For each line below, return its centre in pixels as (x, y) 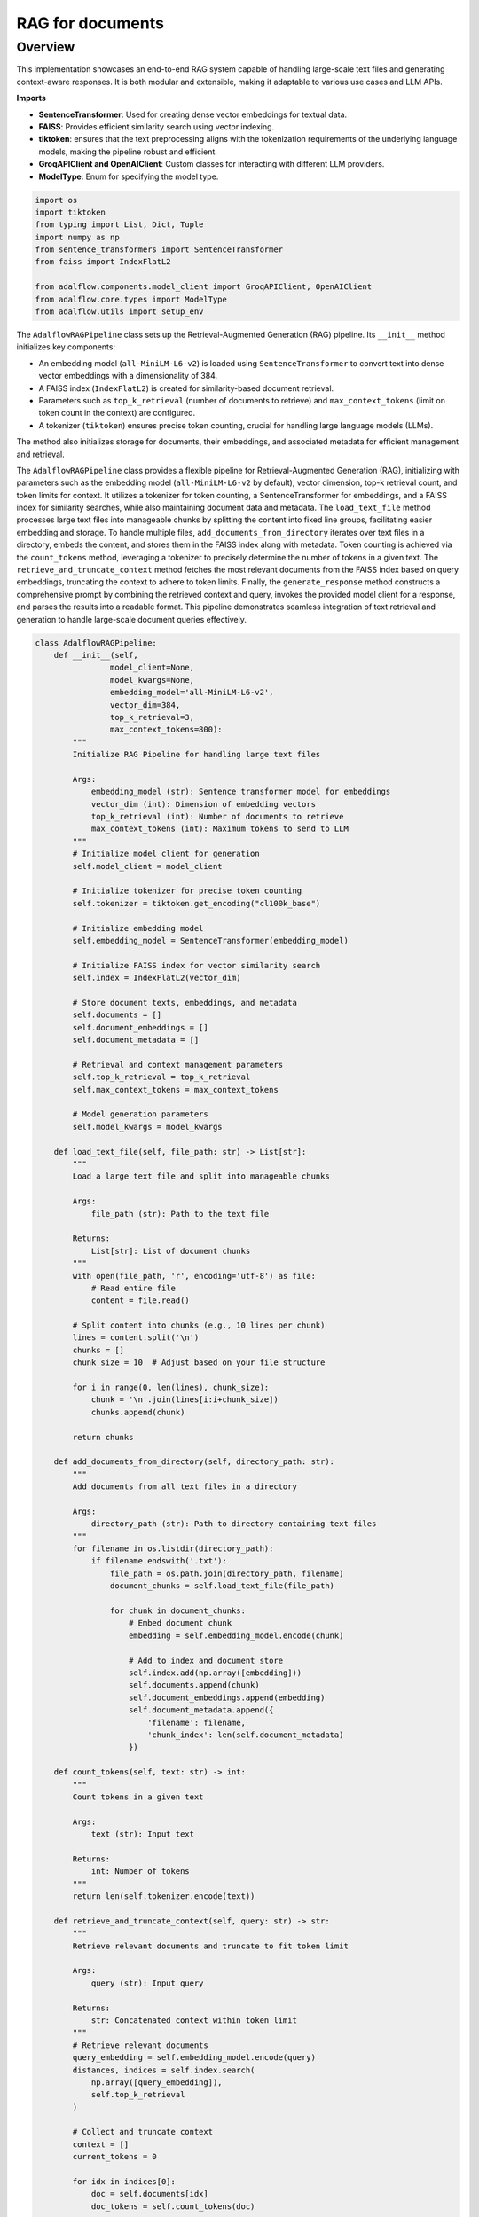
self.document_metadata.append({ (201, 1710)
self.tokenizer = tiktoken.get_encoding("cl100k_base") (196, 903)
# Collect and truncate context (142, 2132)
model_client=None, (152, 668)
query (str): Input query (147, 1983)
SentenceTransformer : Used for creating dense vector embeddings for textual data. (193, 114)
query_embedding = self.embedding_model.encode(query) (194, 2058)
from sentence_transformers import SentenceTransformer (159, 250)
